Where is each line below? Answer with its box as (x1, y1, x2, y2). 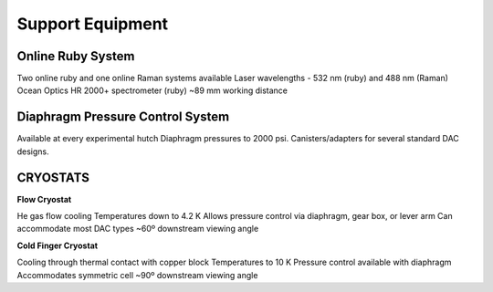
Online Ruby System (16, 48, 135, 64)
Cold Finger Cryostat (16, 240, 99, 251)
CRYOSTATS (16, 170, 90, 185)
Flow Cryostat (16, 193, 72, 204)
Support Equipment (16, 14, 169, 34)
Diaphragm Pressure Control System (16, 109, 230, 125)
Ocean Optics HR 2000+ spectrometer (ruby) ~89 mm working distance (16, 85, 288, 96)
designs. (16, 146, 49, 157)
